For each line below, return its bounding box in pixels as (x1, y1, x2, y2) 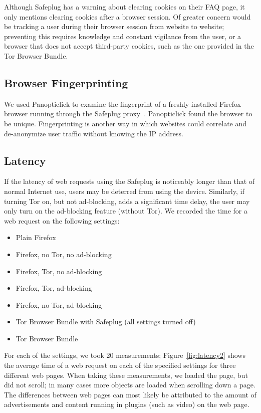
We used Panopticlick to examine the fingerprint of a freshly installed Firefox (4, 98, 241, 109)
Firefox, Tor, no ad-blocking (16, 266, 102, 276)
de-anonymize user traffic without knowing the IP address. (4, 128, 183, 138)
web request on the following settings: (4, 215, 120, 226)
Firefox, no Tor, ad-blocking (16, 299, 102, 310)
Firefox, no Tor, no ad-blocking (16, 249, 112, 259)
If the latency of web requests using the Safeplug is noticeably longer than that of (4, 176, 255, 186)
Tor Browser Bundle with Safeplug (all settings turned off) (16, 316, 196, 327)
